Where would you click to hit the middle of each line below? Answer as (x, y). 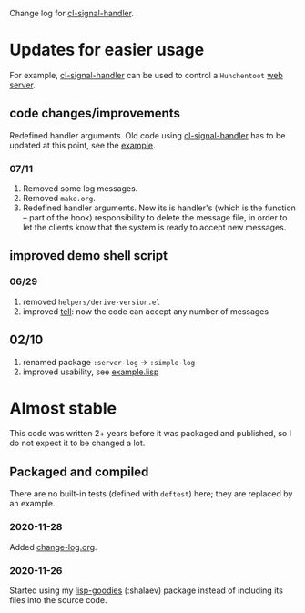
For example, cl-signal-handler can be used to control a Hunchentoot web (147, 75)
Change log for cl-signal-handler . (72, 13)
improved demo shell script (89, 255)
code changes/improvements (95, 113)
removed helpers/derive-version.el (91, 301)
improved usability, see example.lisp (91, 372)
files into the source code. (58, 599)
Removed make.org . (59, 199)
